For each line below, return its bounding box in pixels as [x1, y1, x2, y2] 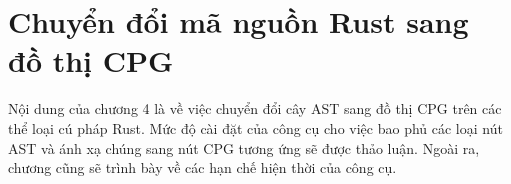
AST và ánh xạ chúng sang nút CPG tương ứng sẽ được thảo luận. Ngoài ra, [8, 137, 480, 158]
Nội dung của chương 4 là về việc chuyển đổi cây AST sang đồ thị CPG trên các [8, 98, 502, 119]
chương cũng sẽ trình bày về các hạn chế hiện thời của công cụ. [8, 157, 397, 178]
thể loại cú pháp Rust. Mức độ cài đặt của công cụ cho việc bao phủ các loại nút [8, 117, 503, 138]
